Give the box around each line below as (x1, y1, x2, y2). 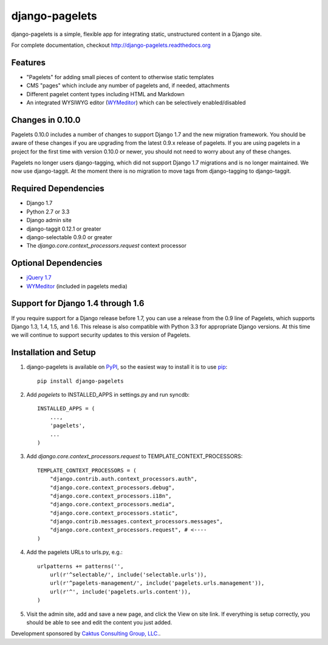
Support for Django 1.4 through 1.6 (11, 298, 145, 309)
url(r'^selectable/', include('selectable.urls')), (49, 571, 207, 578)
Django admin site (26, 217, 72, 224)
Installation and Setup (11, 347, 97, 358)
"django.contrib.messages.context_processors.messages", (49, 518, 223, 525)
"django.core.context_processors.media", (49, 501, 176, 508)
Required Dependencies (11, 183, 104, 194)
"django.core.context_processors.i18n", (49, 492, 173, 499)
